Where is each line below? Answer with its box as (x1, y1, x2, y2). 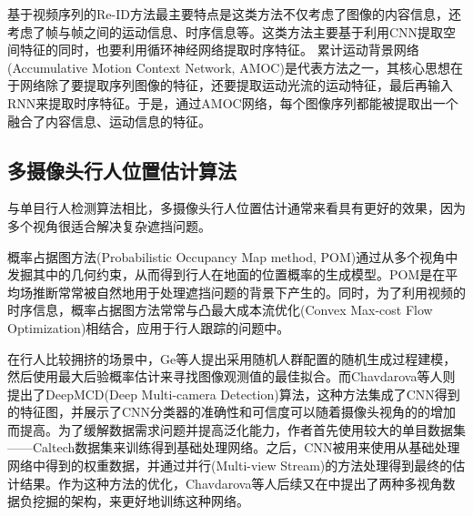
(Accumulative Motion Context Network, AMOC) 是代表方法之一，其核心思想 (7, 57, 450, 76)
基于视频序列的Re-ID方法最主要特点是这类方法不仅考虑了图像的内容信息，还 (7, 5, 461, 23)
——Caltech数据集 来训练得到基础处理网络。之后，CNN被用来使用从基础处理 (7, 438, 460, 457)
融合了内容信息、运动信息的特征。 (7, 111, 211, 130)
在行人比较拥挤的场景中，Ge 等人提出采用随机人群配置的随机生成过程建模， (7, 349, 457, 368)
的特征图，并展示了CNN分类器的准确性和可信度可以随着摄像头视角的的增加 (7, 402, 457, 421)
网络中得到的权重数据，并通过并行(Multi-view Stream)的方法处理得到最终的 (7, 456, 453, 475)
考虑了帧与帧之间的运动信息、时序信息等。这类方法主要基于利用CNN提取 (7, 22, 444, 41)
